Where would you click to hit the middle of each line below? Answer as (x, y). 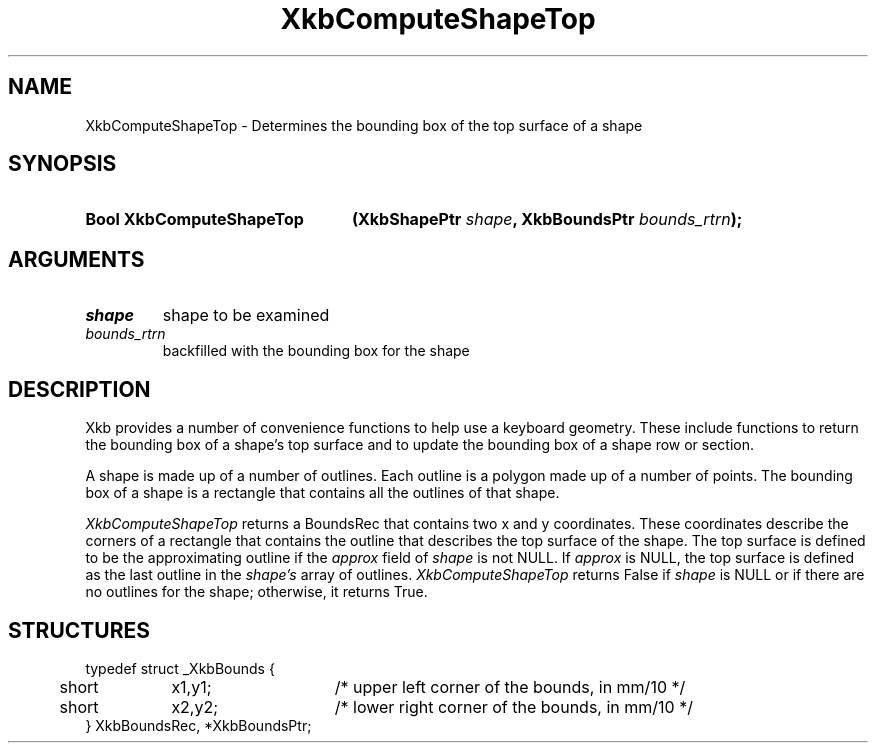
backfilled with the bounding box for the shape (316, 351)
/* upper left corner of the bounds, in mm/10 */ (510, 686)
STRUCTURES (79, 630)
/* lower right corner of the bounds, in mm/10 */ (513, 706)
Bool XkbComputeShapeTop (194, 219)
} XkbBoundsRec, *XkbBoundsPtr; (198, 725)
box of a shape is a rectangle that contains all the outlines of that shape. (322, 493)
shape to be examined (246, 315)
